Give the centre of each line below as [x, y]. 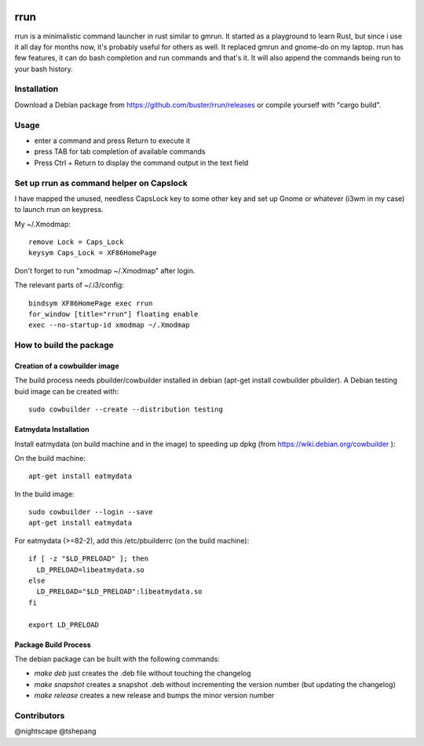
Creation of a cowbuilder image [67, 366]
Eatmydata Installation [52, 430]
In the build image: [44, 494]
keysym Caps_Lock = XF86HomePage [93, 253]
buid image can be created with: [67, 391]
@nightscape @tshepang [55, 731]
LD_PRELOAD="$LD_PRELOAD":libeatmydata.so [120, 592]
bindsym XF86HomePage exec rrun [91, 303]
